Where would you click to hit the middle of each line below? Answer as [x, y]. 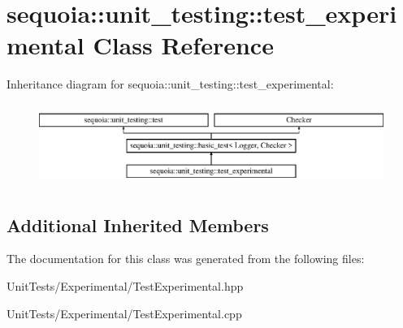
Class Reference [183, 45]
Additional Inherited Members [138, 224]
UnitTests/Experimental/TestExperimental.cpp [124, 313]
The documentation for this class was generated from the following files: [186, 259]
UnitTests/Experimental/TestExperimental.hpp [125, 286]
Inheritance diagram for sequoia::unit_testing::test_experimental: [170, 84]
